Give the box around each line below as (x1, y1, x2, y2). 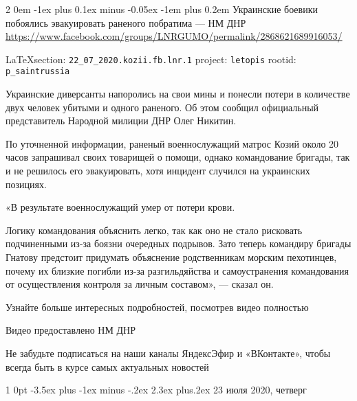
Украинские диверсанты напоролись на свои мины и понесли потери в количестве (6, 87, 350, 101)
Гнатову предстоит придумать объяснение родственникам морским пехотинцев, (6, 250, 337, 264)
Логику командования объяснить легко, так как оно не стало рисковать (6, 222, 303, 237)
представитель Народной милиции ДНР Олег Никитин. (6, 113, 237, 128)
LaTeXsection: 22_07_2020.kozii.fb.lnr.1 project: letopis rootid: (6, 51, 296, 66)
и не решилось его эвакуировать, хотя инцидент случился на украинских (6, 163, 310, 178)
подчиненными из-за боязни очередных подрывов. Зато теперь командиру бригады (6, 236, 351, 251)
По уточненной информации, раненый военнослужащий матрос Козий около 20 (6, 136, 339, 150)
